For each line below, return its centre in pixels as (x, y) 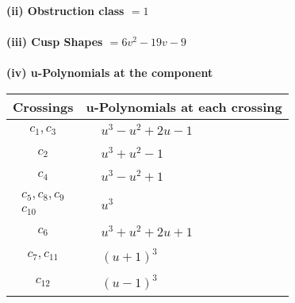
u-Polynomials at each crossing (184, 106)
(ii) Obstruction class (65, 10)
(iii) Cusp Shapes (55, 42)
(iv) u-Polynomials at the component (110, 73)
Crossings (43, 106)
